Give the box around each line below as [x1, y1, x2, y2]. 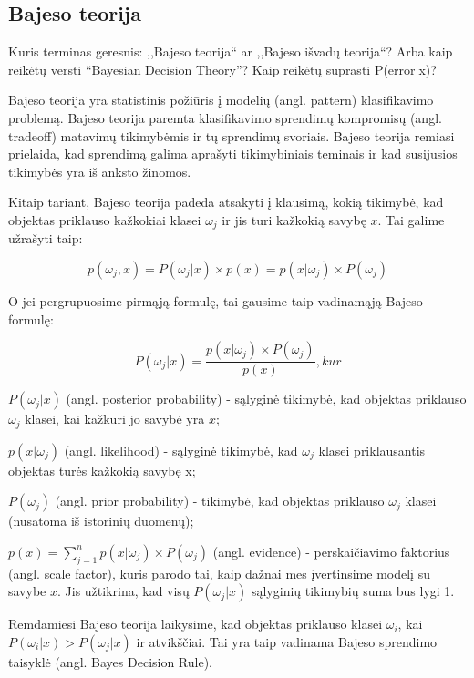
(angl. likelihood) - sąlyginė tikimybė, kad [64, 440, 298, 459]
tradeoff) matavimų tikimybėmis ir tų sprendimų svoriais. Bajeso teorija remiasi [8, 126, 455, 145]
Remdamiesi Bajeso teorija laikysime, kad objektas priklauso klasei [8, 614, 383, 633]
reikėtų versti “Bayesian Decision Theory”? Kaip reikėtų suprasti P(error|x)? [8, 59, 437, 78]
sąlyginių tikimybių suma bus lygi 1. [251, 581, 455, 601]
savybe [8, 581, 46, 601]
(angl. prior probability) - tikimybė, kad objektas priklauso [55, 491, 385, 510]
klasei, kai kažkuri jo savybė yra [25, 409, 205, 428]
